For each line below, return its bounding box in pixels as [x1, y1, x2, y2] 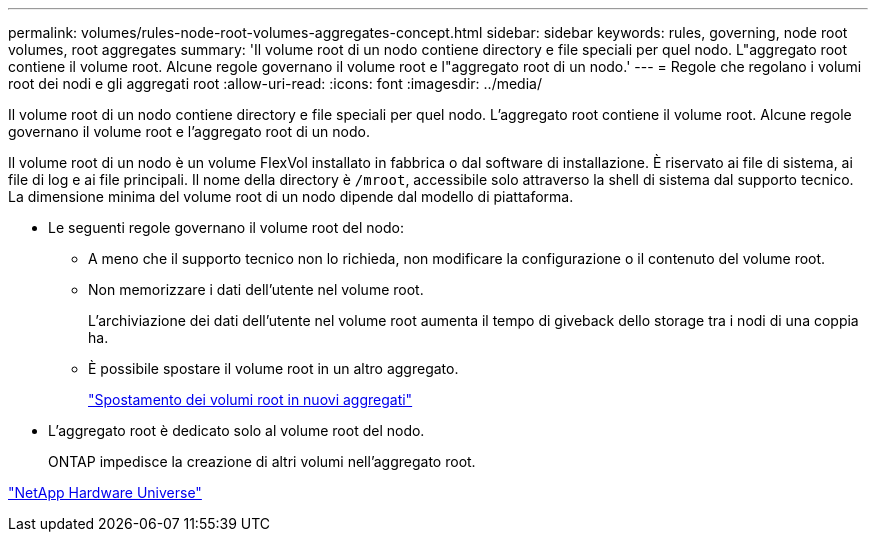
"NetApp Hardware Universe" [8, 484, 202, 501]
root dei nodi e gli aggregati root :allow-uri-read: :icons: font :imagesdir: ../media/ [8, 75, 542, 92]
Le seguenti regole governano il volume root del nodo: [48, 219, 404, 236]
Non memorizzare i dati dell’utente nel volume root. [88, 281, 424, 298]
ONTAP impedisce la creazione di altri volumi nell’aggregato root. [48, 453, 476, 470]
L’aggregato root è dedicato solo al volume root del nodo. [48, 422, 425, 439]
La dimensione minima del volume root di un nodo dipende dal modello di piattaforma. [8, 188, 574, 205]
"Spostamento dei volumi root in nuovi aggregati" [88, 391, 413, 408]
